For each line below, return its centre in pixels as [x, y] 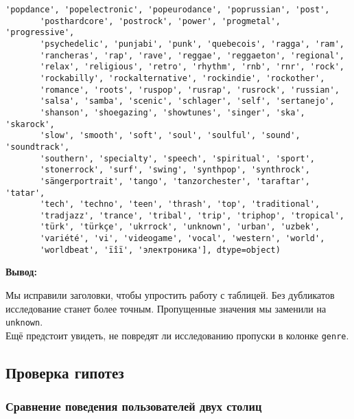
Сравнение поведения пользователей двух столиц [134, 406]
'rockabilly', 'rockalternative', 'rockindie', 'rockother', [182, 78]
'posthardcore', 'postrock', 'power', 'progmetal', [160, 21]
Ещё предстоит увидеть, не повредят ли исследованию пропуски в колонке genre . [177, 335]
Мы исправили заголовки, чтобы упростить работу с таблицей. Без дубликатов [170, 295]
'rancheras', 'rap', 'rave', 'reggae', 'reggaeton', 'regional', [192, 55]
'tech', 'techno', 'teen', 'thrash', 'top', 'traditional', [180, 204]
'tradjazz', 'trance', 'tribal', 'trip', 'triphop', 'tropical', [192, 215]
